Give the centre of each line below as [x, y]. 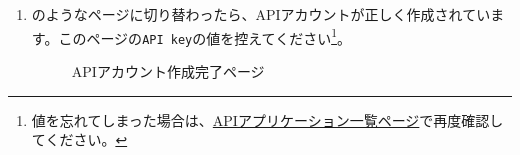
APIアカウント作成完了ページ [168, 70]
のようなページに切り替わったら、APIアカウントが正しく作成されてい [261, 14]
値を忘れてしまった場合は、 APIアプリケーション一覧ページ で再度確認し [267, 119]
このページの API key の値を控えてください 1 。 [204, 36]
